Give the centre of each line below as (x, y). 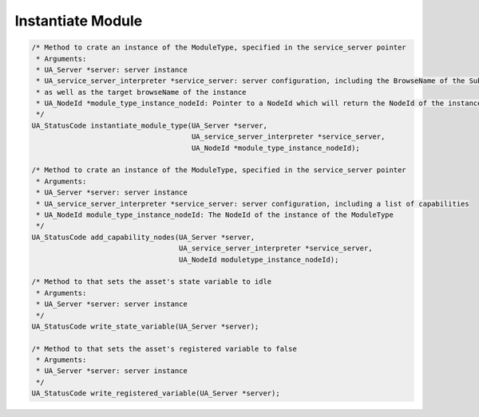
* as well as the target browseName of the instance (141, 92)
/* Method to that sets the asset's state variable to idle (152, 282)
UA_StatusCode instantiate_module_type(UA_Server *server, (149, 125)
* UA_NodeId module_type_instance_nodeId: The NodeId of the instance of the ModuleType (215, 215)
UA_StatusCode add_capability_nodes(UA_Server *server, (143, 237)
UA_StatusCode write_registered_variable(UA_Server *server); (156, 393)
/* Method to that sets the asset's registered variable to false (164, 348)
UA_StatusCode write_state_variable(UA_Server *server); (145, 326)
